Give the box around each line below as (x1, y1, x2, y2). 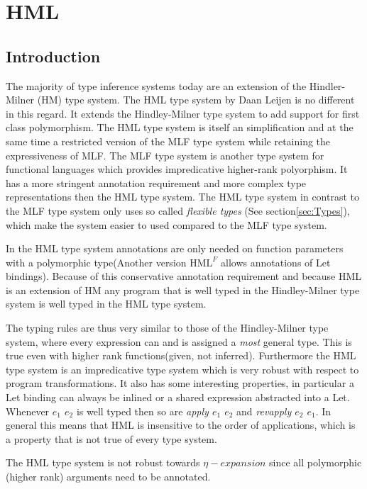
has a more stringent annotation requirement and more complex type (6, 175, 307, 190)
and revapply (236, 403, 292, 418)
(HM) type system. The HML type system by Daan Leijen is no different (37, 92, 355, 107)
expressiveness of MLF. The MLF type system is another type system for (6, 147, 324, 162)
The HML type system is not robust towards (6, 455, 200, 470)
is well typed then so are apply (76, 403, 209, 418)
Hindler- (309, 78, 346, 93)
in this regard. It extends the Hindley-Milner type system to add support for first (6, 106, 360, 120)
